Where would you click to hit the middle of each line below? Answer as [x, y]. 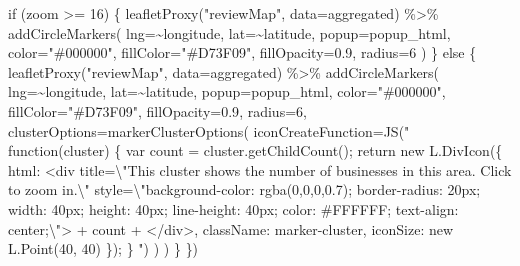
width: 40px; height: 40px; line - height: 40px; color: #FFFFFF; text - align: [233, 208]
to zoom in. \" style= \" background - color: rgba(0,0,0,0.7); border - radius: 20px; [244, 189]
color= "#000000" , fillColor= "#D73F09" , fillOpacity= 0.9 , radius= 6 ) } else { [242, 52]
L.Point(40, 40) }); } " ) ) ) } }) [103, 248]
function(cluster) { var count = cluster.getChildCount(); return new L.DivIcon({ [255, 150]
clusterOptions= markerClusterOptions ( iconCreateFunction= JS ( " [209, 130]
